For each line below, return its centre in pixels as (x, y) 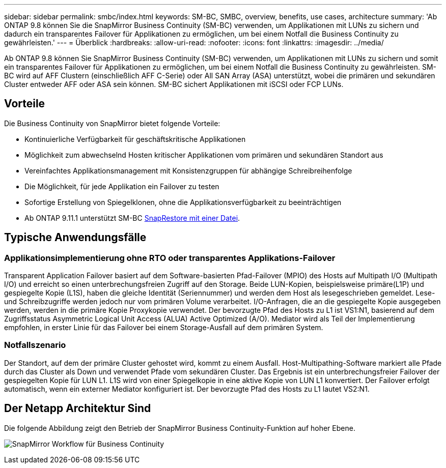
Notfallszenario (35, 345)
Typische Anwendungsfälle (75, 238)
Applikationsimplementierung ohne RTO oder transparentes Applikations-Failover (170, 258)
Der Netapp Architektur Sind (78, 408)
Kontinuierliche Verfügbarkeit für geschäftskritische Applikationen (135, 139)
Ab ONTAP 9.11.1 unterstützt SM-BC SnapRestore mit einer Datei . (132, 218)
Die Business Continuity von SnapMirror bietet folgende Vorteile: (112, 123)
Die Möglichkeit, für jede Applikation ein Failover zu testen (122, 186)
